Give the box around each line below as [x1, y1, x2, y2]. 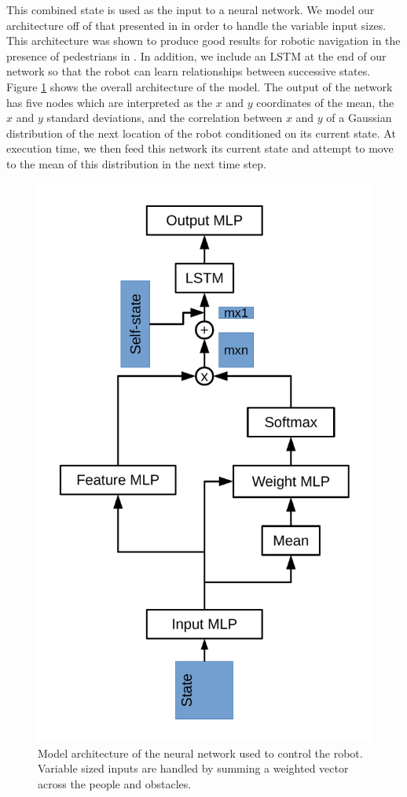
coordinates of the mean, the [256, 94, 394, 110]
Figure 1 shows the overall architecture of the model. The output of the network [6, 78, 393, 94]
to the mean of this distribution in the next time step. [6, 155, 266, 172]
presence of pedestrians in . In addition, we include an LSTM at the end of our [6, 47, 387, 64]
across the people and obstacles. [38, 775, 192, 791]
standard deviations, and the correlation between [46, 109, 283, 126]
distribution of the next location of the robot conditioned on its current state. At [6, 124, 396, 141]
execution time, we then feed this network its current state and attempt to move [6, 140, 394, 157]
